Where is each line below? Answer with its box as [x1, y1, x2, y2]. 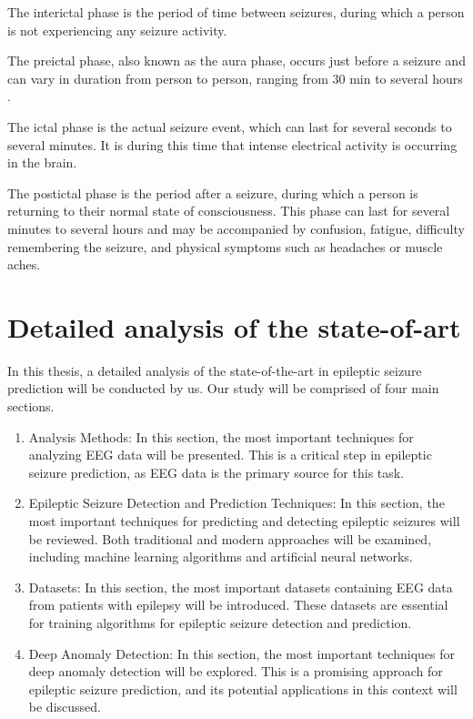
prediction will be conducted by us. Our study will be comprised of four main [7, 379, 439, 398]
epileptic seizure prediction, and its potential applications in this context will [28, 679, 458, 698]
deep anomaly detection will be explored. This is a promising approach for [28, 662, 443, 681]
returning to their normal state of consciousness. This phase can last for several [7, 201, 450, 220]
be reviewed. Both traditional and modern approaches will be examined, [28, 529, 432, 548]
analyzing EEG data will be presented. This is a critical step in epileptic [28, 445, 432, 464]
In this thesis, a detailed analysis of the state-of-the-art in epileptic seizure [7, 360, 422, 380]
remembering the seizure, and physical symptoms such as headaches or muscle [7, 237, 443, 256]
